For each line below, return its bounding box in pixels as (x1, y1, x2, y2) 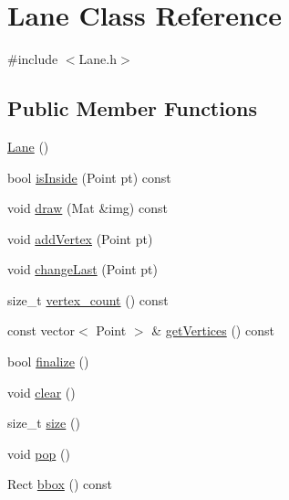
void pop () (7, 443, 70, 463)
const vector (7, 321, 75, 340)
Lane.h (78, 49, 117, 69)
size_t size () (7, 413, 80, 432)
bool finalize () (7, 352, 89, 371)
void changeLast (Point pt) (7, 260, 158, 279)
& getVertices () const (151, 321, 274, 340)
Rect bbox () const (7, 474, 113, 494)
